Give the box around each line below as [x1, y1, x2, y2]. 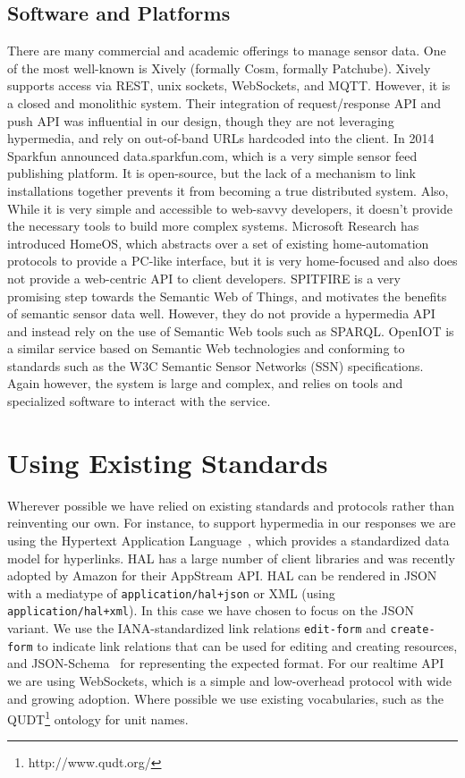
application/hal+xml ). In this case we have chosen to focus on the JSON [7, 601, 414, 620]
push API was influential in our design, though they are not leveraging [7, 111, 394, 130]
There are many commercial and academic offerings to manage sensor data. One [7, 41, 446, 60]
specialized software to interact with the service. [7, 392, 271, 410]
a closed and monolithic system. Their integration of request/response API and [7, 93, 441, 112]
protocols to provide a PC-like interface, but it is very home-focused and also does [7, 251, 458, 270]
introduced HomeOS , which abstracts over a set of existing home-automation [7, 233, 429, 252]
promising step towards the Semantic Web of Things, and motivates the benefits [7, 286, 447, 305]
